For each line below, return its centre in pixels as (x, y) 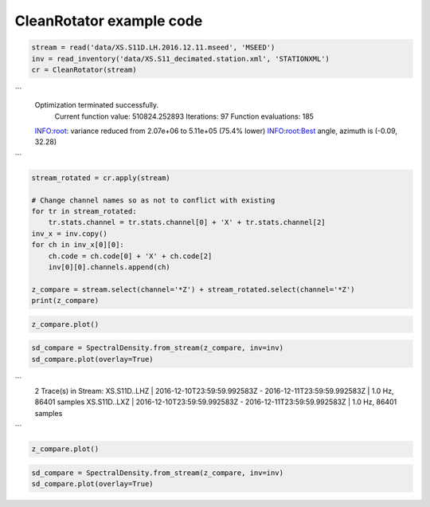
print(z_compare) (65, 301)
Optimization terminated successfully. (97, 105)
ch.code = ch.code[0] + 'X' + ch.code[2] (130, 256)
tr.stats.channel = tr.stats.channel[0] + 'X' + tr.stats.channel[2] (187, 222)
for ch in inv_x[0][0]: (78, 245)
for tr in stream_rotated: (84, 212)
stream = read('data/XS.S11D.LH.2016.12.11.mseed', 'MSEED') (153, 47)
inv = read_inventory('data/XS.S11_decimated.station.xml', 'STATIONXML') (181, 59)
